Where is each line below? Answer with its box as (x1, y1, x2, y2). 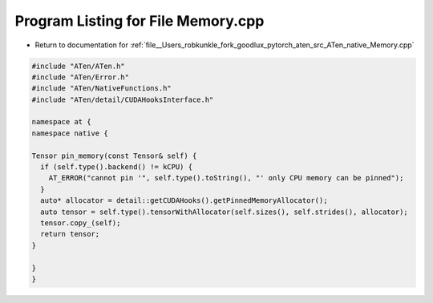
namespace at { (31, 117, 91, 127)
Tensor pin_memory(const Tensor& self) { (31, 151, 197, 160)
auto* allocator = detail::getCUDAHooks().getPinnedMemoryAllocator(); (40, 196, 328, 205)
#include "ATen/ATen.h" (31, 61, 126, 71)
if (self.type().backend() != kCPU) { (40, 163, 192, 172)
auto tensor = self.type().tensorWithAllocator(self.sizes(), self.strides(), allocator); (40, 207, 408, 216)
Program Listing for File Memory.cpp (14, 12, 265, 30)
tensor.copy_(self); (40, 219, 121, 228)
